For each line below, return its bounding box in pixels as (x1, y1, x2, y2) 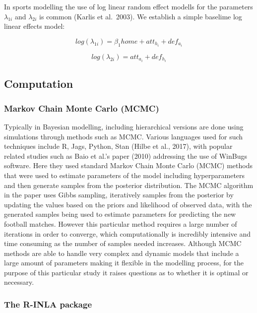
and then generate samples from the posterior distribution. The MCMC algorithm (4, 180, 254, 190)
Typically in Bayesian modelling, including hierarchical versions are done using (4, 121, 244, 131)
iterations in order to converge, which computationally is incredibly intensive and (4, 228, 251, 239)
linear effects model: (4, 21, 65, 31)
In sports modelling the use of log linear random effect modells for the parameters (4, 1, 253, 11)
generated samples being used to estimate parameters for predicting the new (4, 209, 236, 219)
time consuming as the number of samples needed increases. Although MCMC (4, 238, 242, 249)
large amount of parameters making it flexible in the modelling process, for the (4, 257, 244, 268)
